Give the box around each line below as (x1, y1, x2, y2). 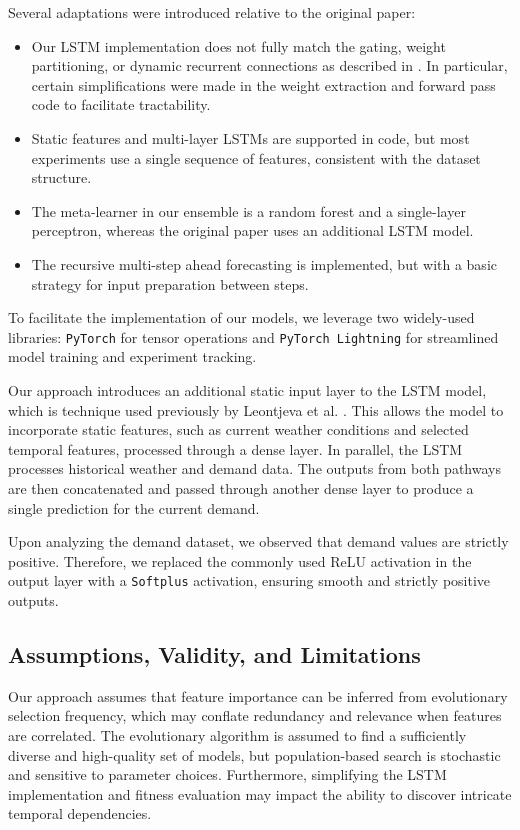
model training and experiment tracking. (8, 346, 257, 367)
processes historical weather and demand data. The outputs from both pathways (8, 458, 501, 479)
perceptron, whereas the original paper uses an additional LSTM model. (31, 220, 474, 241)
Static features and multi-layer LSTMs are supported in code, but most (31, 127, 470, 148)
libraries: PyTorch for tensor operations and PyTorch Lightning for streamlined (8, 326, 499, 347)
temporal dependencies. (8, 803, 152, 824)
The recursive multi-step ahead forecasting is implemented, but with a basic (31, 253, 497, 274)
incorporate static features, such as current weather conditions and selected (8, 419, 469, 440)
